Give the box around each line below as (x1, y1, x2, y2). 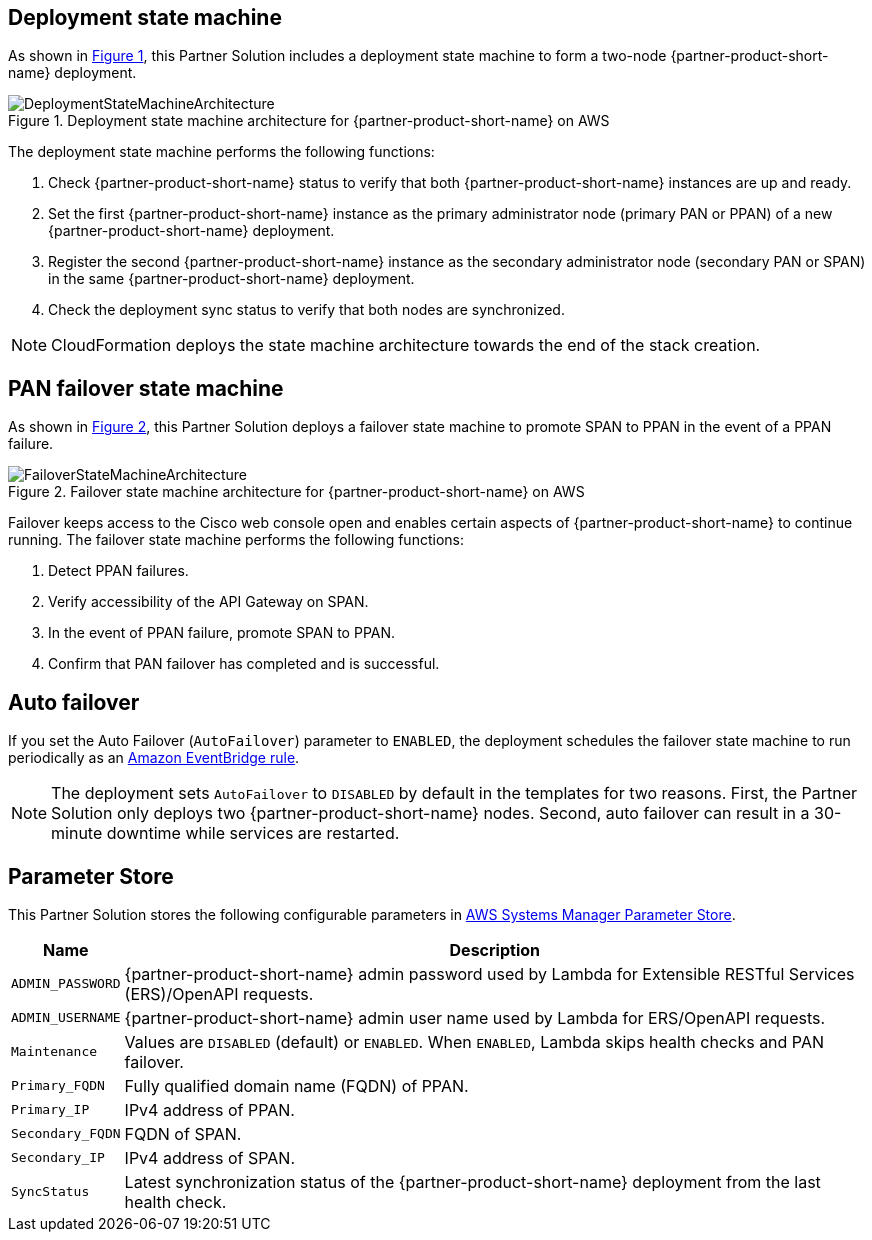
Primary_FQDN (11, 1078, 105, 1094)
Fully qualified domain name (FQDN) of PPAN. (124, 1075, 469, 1096)
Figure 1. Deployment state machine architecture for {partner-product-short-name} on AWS (8, 112, 610, 130)
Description (449, 939, 540, 960)
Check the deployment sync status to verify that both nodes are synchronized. (48, 301, 565, 319)
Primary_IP (11, 1102, 90, 1118)
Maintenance (11, 1044, 98, 1060)
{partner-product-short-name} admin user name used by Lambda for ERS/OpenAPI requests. (124, 1007, 826, 1028)
